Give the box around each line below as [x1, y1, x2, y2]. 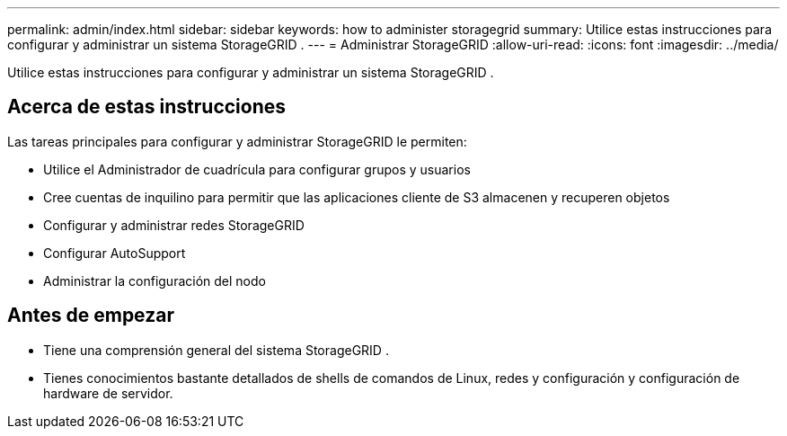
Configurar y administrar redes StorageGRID [43, 217, 305, 233]
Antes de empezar [7, 304, 174, 327]
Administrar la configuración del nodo [43, 272, 266, 289]
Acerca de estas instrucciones [7, 95, 287, 119]
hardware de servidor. [43, 385, 173, 401]
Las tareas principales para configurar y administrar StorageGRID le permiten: [7, 133, 467, 149]
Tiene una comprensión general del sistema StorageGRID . [43, 342, 389, 358]
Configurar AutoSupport [43, 245, 186, 261]
